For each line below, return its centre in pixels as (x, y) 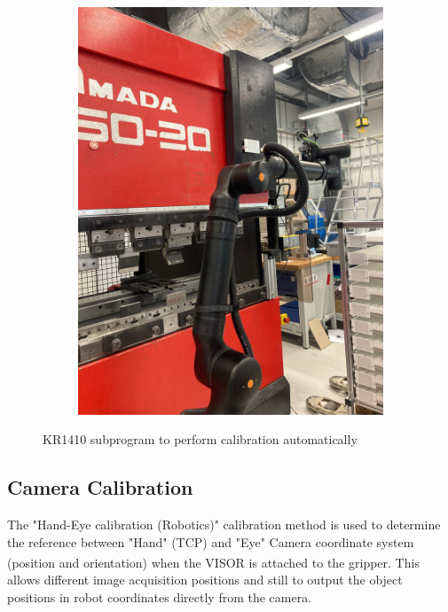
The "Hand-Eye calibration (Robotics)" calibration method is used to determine (224, 525)
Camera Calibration (100, 487)
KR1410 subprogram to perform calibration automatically (200, 439)
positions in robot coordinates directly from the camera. (160, 597)
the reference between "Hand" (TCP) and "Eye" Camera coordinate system (211, 541)
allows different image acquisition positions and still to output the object (205, 580)
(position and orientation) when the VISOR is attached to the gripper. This (213, 562)
